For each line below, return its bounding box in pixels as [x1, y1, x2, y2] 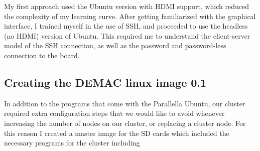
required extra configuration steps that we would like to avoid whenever [4, 108, 225, 118]
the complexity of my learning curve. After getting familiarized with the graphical [4, 11, 256, 21]
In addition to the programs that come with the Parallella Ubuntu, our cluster [4, 98, 245, 108]
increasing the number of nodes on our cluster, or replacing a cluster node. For [4, 117, 246, 128]
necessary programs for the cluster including [4, 137, 140, 148]
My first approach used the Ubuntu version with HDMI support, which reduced [4, 1, 249, 11]
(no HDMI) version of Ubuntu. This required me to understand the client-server [4, 30, 250, 41]
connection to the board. [4, 50, 80, 60]
